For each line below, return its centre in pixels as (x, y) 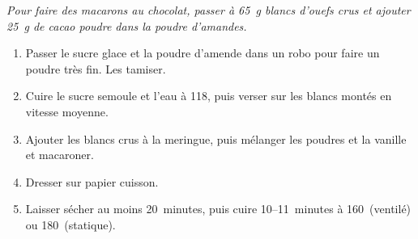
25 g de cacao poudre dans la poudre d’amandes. (127, 25)
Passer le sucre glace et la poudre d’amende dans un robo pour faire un (203, 53)
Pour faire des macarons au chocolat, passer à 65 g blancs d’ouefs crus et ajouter (209, 10)
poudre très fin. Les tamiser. (96, 68)
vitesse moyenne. (67, 111)
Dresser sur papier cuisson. (92, 181)
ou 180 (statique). (70, 224)
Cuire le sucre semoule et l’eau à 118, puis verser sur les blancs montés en (209, 96)
